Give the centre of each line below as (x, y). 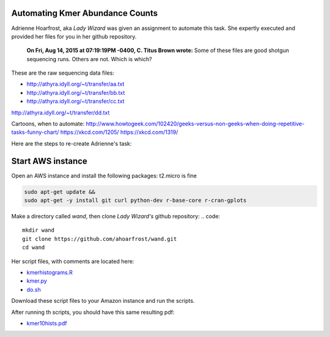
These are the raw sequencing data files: (63, 73)
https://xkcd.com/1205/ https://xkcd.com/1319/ (119, 132)
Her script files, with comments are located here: (73, 261)
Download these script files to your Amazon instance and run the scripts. (103, 301)
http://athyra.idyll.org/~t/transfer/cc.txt (75, 102)
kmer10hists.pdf (47, 323)
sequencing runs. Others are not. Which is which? (89, 59)
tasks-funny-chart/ (35, 132)
